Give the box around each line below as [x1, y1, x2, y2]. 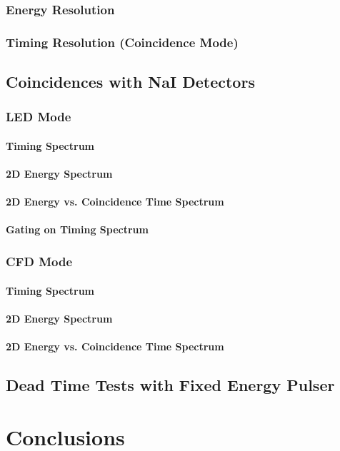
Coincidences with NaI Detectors [6, 71, 255, 93]
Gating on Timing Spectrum [6, 222, 149, 237]
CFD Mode [6, 252, 73, 270]
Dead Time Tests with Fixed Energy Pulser [6, 373, 335, 395]
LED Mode [6, 108, 71, 126]
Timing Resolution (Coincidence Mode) [6, 33, 239, 51]
